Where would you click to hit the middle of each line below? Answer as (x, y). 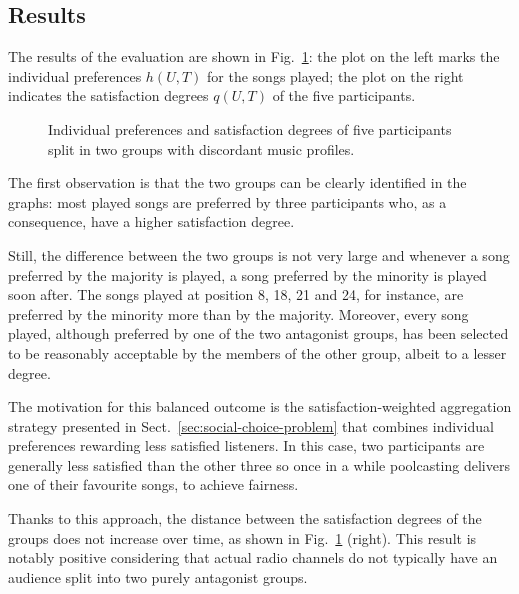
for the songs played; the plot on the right (335, 75)
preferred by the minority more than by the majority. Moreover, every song (238, 313)
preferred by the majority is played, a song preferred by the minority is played (247, 274)
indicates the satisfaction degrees (108, 95)
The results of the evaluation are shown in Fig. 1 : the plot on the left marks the (254, 56)
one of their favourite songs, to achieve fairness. (153, 484)
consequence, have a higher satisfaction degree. (151, 221)
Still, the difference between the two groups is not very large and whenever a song (259, 254)
